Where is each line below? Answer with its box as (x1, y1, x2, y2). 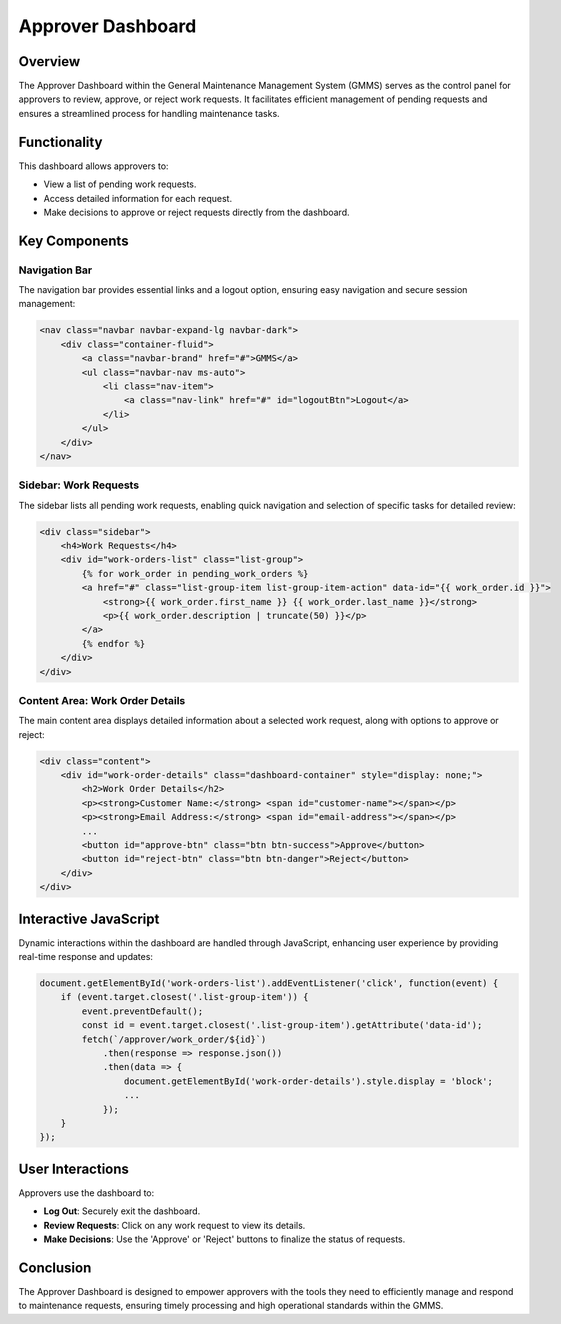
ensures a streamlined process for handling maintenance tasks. (18, 107, 280, 119)
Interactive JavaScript (18, 910, 160, 927)
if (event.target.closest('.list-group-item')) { (60, 991, 309, 1003)
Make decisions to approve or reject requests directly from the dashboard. (43, 206, 350, 218)
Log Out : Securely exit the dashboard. (43, 1205, 201, 1217)
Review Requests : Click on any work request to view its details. (43, 1219, 306, 1231)
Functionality (18, 133, 103, 150)
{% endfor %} (81, 638, 146, 649)
